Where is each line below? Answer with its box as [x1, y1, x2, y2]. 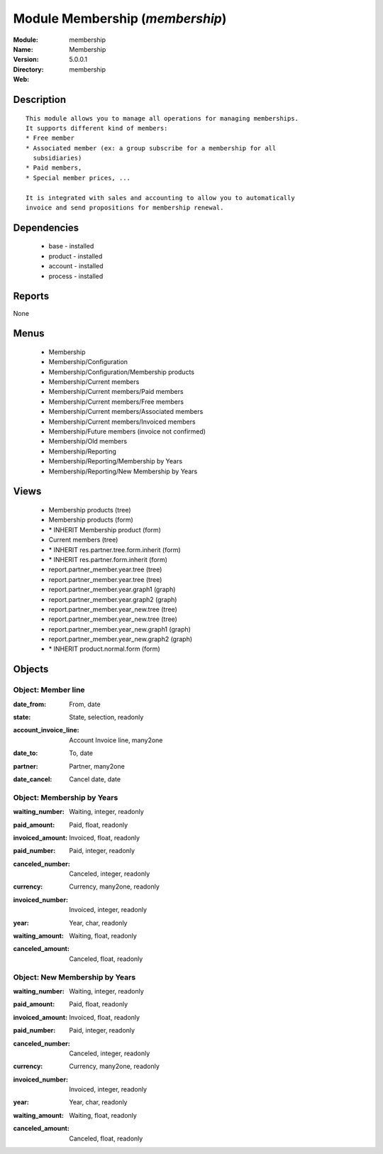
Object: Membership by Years [13, 792, 118, 802]
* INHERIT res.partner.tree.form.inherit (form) [48, 545, 181, 554]
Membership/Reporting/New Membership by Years [48, 467, 198, 476]
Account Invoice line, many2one [69, 735, 163, 744]
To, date [69, 749, 94, 757]
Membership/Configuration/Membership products [48, 368, 195, 376]
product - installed [48, 252, 103, 260]
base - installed [48, 242, 94, 251]
